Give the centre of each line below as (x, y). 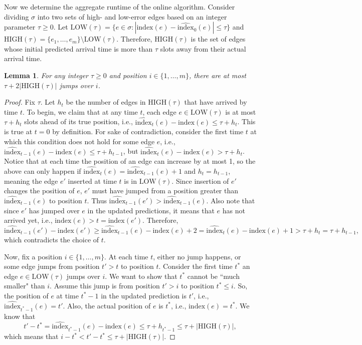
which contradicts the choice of (52, 239)
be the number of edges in (106, 102)
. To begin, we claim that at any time (80, 111)
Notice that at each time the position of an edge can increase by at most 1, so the (130, 161)
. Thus (97, 200)
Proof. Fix (20, 102)
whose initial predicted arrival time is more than (78, 48)
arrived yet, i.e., (28, 220)
